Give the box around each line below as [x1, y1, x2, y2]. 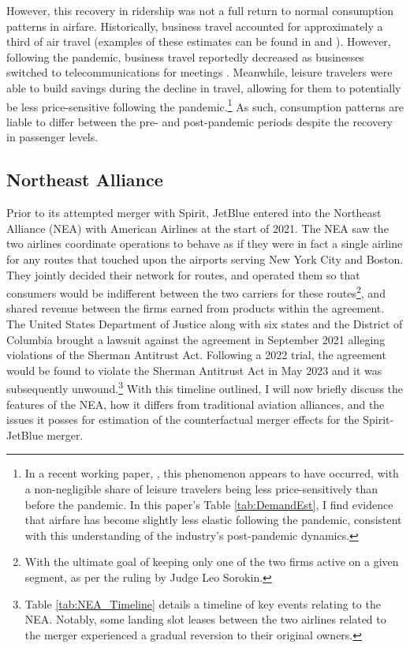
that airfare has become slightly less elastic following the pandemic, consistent [24, 511, 402, 528]
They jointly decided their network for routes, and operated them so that [6, 266, 360, 283]
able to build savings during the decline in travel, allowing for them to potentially [6, 79, 401, 96]
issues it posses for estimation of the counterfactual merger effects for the [6, 411, 360, 428]
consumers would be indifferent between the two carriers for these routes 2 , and [6, 283, 386, 301]
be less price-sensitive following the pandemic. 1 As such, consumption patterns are [6, 96, 404, 114]
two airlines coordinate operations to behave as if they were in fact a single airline [6, 235, 403, 252]
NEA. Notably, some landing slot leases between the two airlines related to [24, 611, 386, 627]
